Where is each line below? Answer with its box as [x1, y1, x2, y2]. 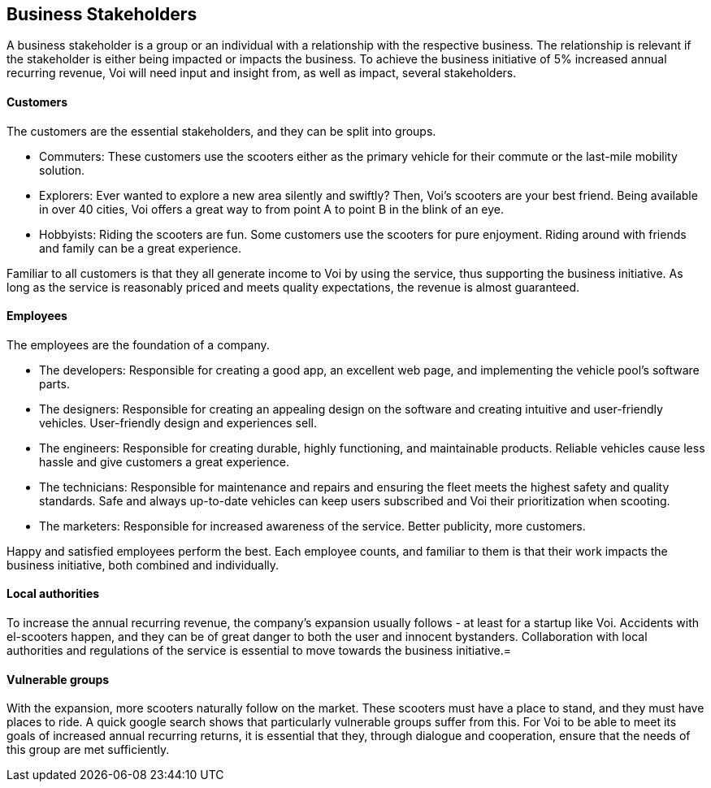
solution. [39, 162, 85, 177]
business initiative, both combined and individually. [7, 557, 280, 572]
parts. [39, 376, 70, 391]
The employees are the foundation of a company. [7, 337, 270, 352]
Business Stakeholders [7, 4, 197, 24]
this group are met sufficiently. [7, 743, 170, 757]
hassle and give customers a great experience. [39, 454, 289, 469]
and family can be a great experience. [39, 240, 242, 255]
